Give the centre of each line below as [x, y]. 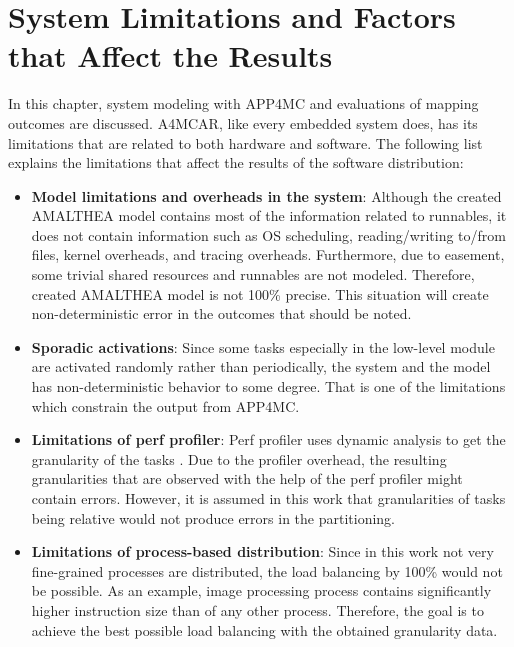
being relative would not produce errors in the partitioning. [213, 517]
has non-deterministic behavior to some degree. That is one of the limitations [268, 386]
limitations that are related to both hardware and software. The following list [245, 142]
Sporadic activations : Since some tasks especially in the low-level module [263, 346]
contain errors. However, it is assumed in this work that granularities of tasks [268, 498]
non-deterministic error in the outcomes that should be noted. [221, 313]
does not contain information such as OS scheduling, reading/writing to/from [268, 234]
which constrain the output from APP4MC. [165, 405]
